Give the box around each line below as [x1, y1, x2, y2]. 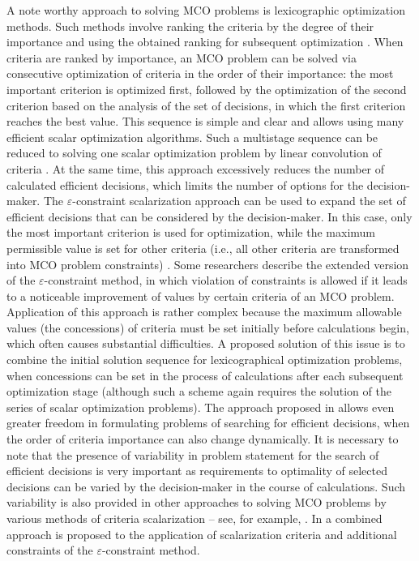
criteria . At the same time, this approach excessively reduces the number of [6, 160, 385, 177]
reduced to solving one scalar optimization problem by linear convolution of [6, 144, 382, 161]
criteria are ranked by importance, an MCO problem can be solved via [6, 49, 357, 66]
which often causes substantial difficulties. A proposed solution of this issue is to [6, 335, 405, 352]
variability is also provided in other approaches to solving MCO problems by [6, 494, 387, 511]
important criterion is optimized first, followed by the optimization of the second [6, 80, 407, 97]
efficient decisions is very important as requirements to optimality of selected [6, 462, 387, 479]
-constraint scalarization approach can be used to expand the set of [72, 192, 406, 209]
